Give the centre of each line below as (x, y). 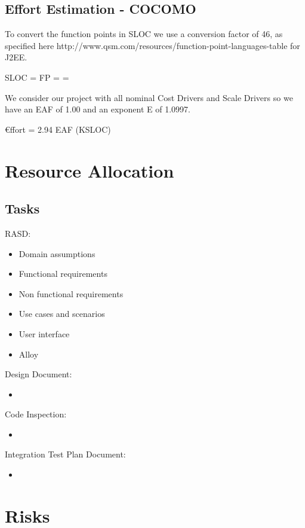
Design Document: (38, 374)
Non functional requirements (71, 293)
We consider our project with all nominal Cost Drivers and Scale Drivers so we (149, 97)
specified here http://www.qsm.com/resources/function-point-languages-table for (152, 45)
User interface (44, 333)
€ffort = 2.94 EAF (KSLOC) (58, 129)
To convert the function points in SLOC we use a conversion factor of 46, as (144, 34)
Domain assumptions (57, 253)
